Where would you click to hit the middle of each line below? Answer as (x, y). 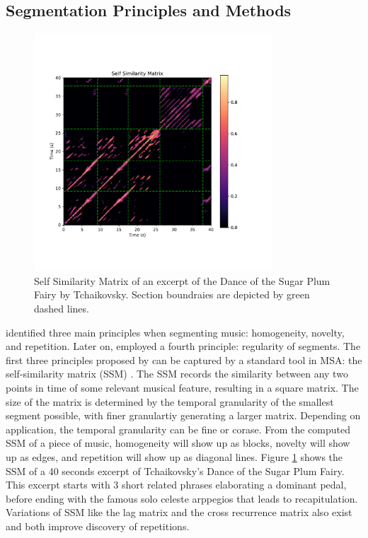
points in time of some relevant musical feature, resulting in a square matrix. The (182, 387)
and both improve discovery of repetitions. (98, 526)
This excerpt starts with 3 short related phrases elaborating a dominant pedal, (176, 485)
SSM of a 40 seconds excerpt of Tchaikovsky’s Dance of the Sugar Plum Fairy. (175, 470)
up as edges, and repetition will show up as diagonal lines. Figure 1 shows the (174, 456)
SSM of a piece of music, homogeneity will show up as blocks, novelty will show (178, 443)
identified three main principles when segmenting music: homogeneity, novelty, (175, 332)
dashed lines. (62, 308)
